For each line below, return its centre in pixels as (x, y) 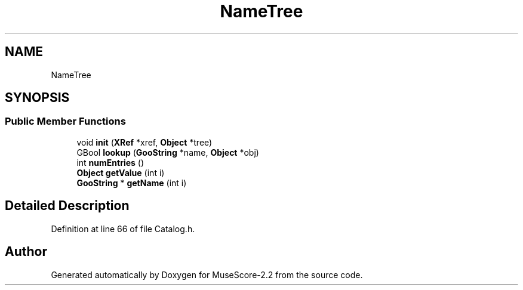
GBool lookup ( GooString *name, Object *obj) (168, 152)
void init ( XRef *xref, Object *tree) (144, 142)
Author (26, 252)
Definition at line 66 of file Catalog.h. (123, 229)
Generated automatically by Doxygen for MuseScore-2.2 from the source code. (207, 274)
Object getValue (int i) (121, 172)
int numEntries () (110, 162)
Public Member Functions (65, 121)
